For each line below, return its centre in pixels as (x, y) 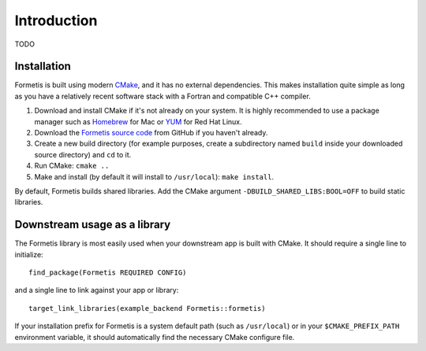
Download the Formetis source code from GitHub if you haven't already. (151, 133)
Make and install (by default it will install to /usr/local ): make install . (154, 176)
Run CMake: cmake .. (72, 166)
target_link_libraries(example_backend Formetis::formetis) (147, 308)
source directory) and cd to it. (83, 154)
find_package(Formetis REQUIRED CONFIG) (108, 273)
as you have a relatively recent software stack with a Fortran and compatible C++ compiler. (163, 96)
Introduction (56, 20)
